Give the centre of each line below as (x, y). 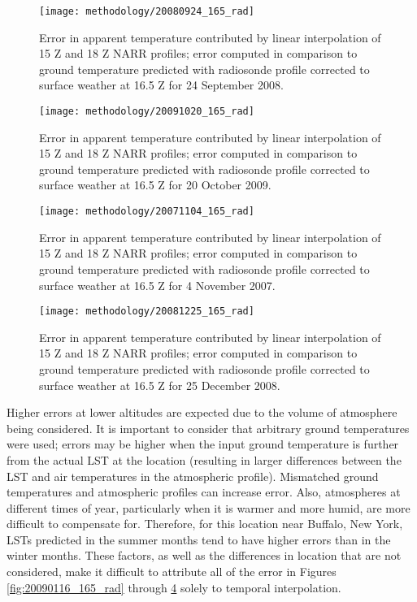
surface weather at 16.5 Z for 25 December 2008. (160, 385)
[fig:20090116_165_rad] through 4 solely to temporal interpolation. (174, 587)
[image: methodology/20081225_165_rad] (147, 312)
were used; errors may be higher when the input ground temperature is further (203, 444)
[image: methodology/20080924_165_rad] (147, 11)
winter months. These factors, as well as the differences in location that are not (204, 555)
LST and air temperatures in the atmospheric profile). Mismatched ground (193, 476)
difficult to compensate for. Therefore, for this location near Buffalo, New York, (205, 524)
